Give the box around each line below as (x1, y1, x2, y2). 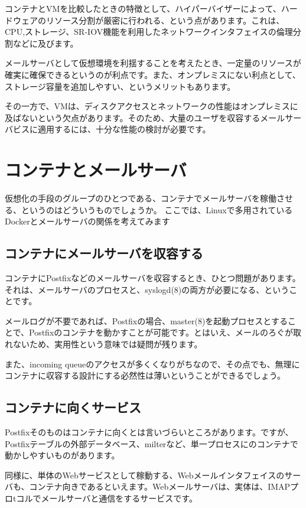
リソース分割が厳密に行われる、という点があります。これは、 (45, 14, 285, 26)
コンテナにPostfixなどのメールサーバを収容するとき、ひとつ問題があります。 (5, 272, 301, 284)
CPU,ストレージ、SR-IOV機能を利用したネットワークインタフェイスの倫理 (5, 25, 293, 38)
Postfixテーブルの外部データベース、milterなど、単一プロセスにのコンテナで (5, 437, 298, 450)
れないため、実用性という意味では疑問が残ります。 (5, 338, 203, 350)
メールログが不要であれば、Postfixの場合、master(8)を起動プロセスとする (5, 314, 288, 327)
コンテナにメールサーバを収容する (5, 244, 203, 262)
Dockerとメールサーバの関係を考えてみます (5, 215, 170, 227)
